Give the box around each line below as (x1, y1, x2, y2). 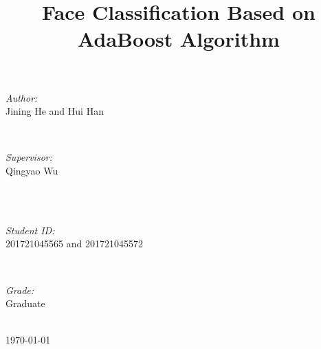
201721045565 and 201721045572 (5, 236, 143, 251)
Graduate (5, 296, 45, 311)
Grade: (5, 282, 34, 297)
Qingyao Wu (5, 163, 58, 177)
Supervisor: (5, 150, 52, 164)
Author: (5, 90, 38, 104)
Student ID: (5, 223, 55, 237)
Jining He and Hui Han (5, 104, 104, 118)
